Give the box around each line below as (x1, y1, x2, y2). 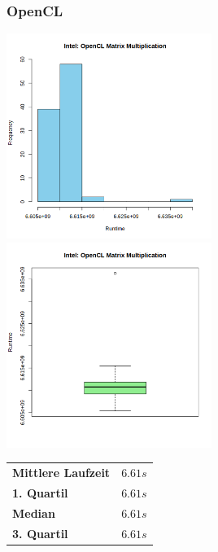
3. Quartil (12, 524, 68, 541)
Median (12, 504, 55, 521)
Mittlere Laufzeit (12, 464, 111, 481)
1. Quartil (12, 484, 68, 501)
